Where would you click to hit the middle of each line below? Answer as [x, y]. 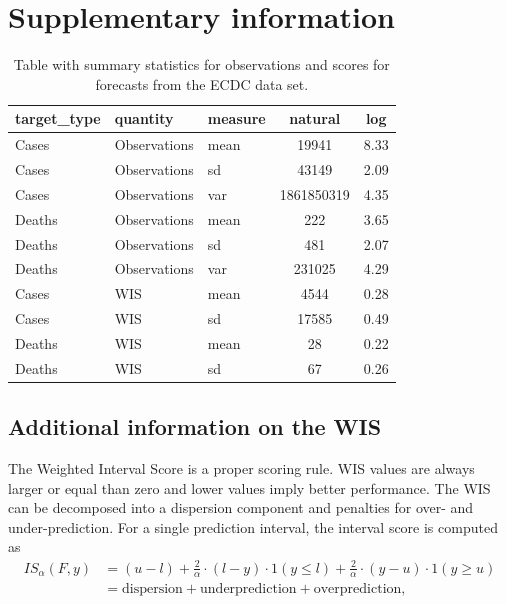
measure [236, 118]
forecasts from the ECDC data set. [202, 83]
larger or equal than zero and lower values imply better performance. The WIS [249, 487]
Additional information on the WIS [195, 426]
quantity [144, 118]
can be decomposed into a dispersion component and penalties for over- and [241, 507]
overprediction [357, 589]
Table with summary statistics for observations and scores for [201, 64]
